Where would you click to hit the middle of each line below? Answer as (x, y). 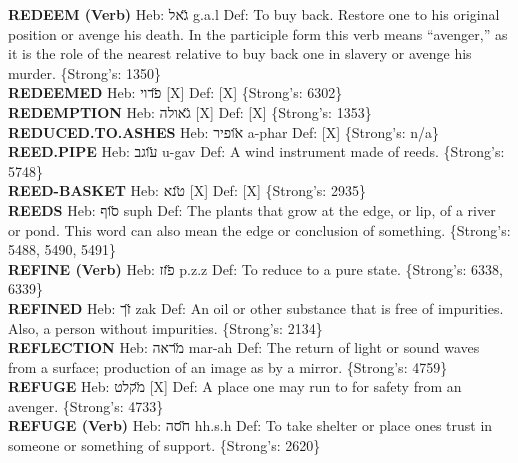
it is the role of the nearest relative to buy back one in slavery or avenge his (240, 53)
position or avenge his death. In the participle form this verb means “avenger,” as (258, 33)
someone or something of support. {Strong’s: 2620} (164, 445)
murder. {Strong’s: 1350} (85, 72)
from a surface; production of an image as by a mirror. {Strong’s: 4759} (228, 366)
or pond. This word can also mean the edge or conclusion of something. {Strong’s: (259, 229)
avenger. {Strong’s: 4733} (86, 405)
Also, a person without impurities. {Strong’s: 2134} (165, 327)
